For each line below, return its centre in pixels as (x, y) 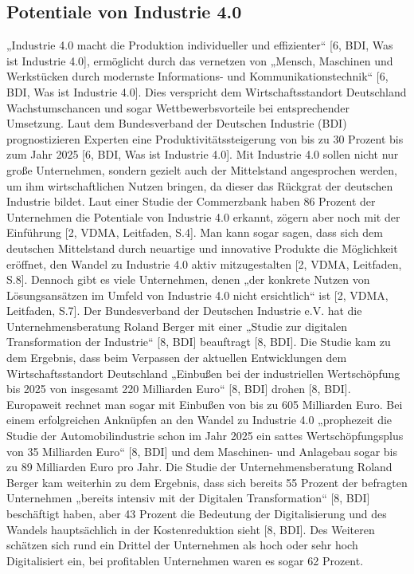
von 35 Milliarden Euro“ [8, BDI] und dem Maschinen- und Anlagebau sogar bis (202, 451)
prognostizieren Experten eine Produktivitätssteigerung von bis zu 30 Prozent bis (205, 138)
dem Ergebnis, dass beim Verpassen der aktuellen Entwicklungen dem (177, 358)
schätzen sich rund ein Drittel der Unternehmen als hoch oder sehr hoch (182, 545)
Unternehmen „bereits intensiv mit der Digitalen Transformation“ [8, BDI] (188, 498)
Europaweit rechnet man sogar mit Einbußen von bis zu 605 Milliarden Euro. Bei (205, 404)
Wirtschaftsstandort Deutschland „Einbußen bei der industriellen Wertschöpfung (203, 373)
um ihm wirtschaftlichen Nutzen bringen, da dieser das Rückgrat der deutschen (200, 185)
